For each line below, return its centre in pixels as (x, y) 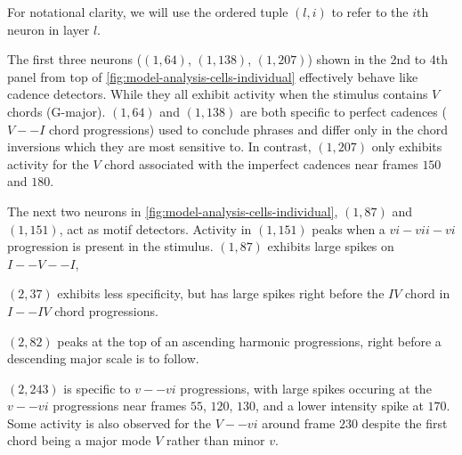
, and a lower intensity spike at (340, 406)
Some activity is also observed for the (109, 422)
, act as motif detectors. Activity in (155, 228)
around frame (299, 422)
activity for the (48, 163)
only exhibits (407, 146)
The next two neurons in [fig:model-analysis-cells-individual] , (173, 211)
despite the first (405, 422)
